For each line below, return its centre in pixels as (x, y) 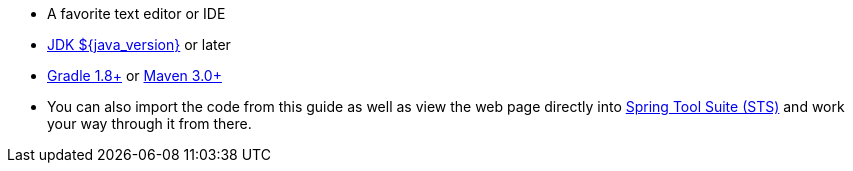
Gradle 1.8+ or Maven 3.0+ (134, 75)
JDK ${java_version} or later (139, 44)
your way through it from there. (149, 123)
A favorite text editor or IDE (136, 13)
